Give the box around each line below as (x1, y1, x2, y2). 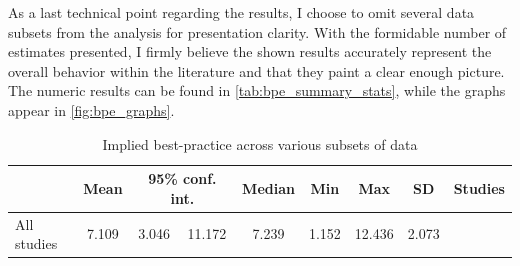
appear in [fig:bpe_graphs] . (8, 99, 175, 120)
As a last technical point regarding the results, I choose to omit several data (8, 2, 475, 22)
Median (242, 177, 295, 198)
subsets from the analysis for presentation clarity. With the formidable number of (8, 21, 507, 42)
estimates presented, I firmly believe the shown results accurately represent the (8, 41, 492, 62)
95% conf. (148, 168, 217, 189)
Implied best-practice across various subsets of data (102, 133, 418, 154)
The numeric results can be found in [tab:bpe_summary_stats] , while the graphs (8, 80, 506, 101)
